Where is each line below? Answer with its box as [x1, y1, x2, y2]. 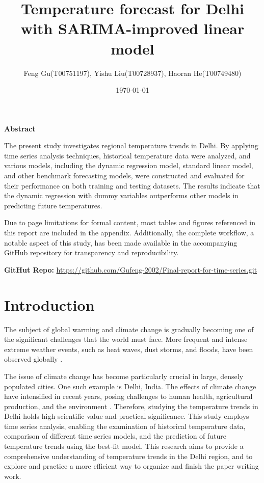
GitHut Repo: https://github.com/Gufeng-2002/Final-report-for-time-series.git [4, 264, 257, 275]
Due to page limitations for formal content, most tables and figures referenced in [4, 217, 256, 228]
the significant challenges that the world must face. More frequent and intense [4, 334, 248, 344]
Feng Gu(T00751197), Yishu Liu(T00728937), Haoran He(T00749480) [23, 67, 242, 78]
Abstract [4, 123, 36, 133]
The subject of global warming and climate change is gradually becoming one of [4, 324, 254, 334]
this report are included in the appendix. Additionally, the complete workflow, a [4, 227, 254, 238]
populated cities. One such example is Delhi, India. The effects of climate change [4, 381, 256, 391]
